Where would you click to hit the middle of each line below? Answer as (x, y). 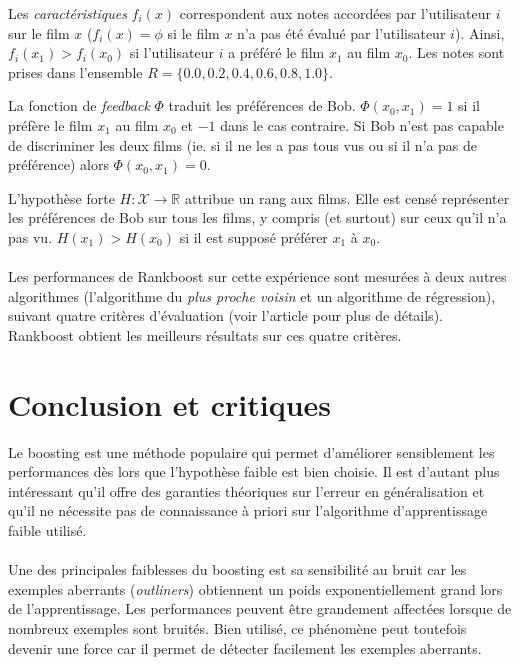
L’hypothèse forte (61, 197)
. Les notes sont (456, 52)
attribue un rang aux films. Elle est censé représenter (347, 197)
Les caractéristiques (67, 13)
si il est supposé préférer (253, 236)
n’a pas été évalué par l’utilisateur (341, 32)
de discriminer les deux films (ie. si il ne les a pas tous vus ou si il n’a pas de (243, 144)
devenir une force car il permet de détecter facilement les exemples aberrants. (245, 647)
